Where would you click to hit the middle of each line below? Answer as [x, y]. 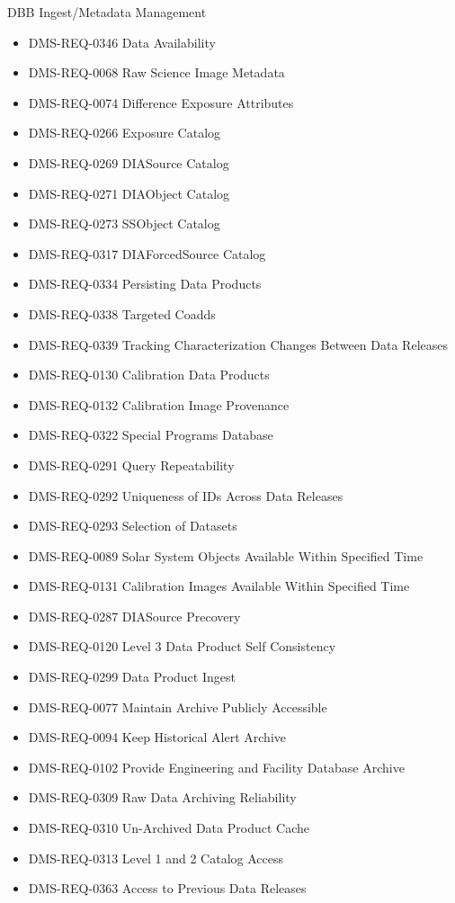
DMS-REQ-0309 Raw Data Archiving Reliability [162, 797]
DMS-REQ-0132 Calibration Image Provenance [159, 404]
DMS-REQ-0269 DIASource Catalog [129, 162]
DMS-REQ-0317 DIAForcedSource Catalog [147, 253]
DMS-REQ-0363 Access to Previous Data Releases [167, 888]
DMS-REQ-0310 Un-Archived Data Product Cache [169, 828]
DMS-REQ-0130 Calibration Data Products [149, 375]
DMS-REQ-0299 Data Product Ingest [132, 677]
